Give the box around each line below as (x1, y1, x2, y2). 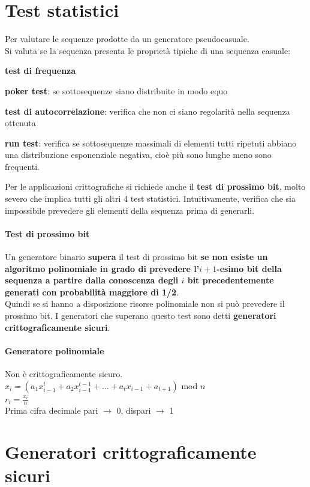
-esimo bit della (216, 262, 282, 274)
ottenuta (5, 116, 36, 129)
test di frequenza (5, 64, 76, 77)
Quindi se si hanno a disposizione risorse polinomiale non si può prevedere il (5, 297, 285, 310)
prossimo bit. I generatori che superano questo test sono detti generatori (5, 309, 276, 322)
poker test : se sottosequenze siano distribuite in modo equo (5, 84, 228, 97)
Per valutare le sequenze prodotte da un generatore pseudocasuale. (5, 32, 249, 45)
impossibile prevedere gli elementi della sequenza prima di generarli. (5, 204, 255, 216)
